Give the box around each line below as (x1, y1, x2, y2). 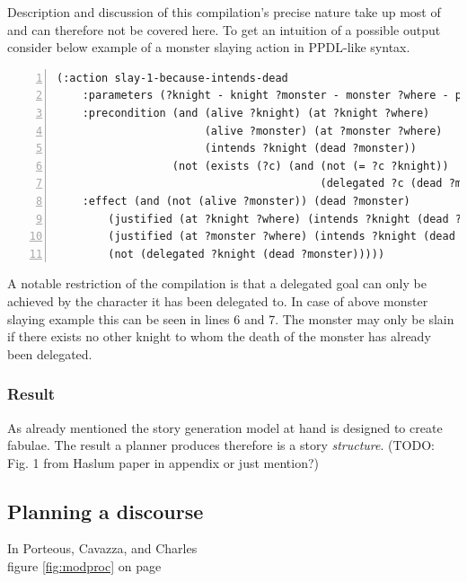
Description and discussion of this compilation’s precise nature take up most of (7, 3, 441, 21)
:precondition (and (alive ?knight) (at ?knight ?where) (82, 106, 430, 119)
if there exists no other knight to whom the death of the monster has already (7, 327, 431, 346)
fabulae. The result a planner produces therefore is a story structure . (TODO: (7, 436, 435, 454)
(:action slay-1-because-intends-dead (57, 71, 288, 84)
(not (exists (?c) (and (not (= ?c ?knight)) (172, 159, 449, 172)
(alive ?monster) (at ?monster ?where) (204, 124, 443, 137)
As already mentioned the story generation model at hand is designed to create (7, 418, 443, 436)
